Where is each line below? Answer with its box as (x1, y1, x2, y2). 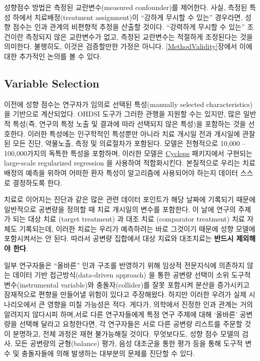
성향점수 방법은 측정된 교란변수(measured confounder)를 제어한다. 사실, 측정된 (4, 2, 247, 12)
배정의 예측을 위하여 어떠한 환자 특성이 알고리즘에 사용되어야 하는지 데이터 (4, 167, 238, 177)
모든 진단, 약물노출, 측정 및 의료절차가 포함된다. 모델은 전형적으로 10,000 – (13, 138, 246, 148)
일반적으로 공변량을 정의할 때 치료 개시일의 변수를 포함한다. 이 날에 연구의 (4, 203, 236, 214)
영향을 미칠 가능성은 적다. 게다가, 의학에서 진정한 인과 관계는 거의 (47, 299, 253, 309)
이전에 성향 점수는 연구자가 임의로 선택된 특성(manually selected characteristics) (4, 98, 253, 109)
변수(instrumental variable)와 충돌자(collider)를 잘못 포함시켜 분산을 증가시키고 (4, 279, 250, 289)
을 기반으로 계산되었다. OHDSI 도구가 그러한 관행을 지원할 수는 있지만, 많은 (4, 108, 241, 119)
